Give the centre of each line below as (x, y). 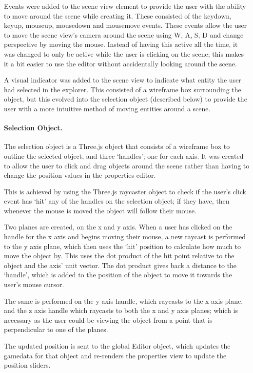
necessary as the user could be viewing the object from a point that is (108, 320)
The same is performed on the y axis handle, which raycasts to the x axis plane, (124, 300)
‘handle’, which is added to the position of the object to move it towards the (118, 275)
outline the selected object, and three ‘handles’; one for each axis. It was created (124, 155)
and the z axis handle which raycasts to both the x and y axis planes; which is (121, 310)
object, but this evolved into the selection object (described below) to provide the (126, 99)
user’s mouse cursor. (34, 284)
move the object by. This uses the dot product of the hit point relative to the (119, 256)
